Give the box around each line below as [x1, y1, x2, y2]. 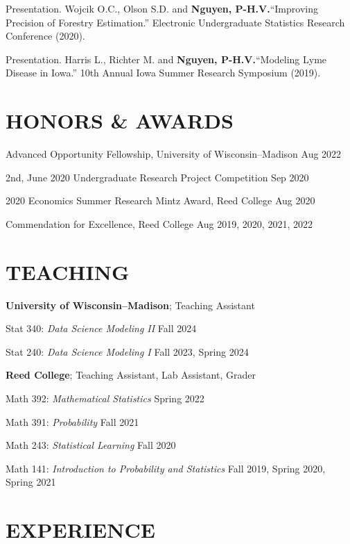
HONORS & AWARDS [6, 106, 234, 135]
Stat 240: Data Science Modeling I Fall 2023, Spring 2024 [6, 344, 249, 358]
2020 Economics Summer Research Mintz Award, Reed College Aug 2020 [6, 193, 315, 208]
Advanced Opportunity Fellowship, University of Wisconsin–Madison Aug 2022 [6, 147, 342, 161]
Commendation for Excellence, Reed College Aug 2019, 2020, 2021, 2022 [6, 216, 313, 231]
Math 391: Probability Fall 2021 [6, 414, 139, 429]
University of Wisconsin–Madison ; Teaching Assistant [6, 297, 255, 312]
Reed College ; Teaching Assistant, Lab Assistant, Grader [6, 368, 256, 382]
